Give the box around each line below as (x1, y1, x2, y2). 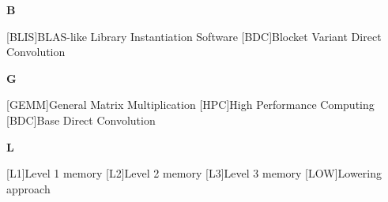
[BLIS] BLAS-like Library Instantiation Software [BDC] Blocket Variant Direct (6, 28, 382, 44)
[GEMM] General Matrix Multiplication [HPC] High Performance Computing (6, 96, 375, 113)
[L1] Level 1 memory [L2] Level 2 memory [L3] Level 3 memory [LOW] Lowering (6, 165, 382, 181)
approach (6, 180, 51, 196)
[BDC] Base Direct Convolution (6, 111, 156, 128)
